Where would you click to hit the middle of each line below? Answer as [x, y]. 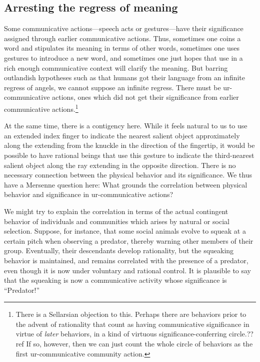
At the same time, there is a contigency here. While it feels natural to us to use [126, 126]
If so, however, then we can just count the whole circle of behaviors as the [139, 344]
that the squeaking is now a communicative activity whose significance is [115, 280]
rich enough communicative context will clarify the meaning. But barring [116, 67]
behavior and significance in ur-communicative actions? [89, 194]
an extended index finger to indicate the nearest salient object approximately [122, 135]
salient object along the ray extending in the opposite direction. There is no [120, 165]
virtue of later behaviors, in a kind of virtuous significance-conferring [121, 334]
